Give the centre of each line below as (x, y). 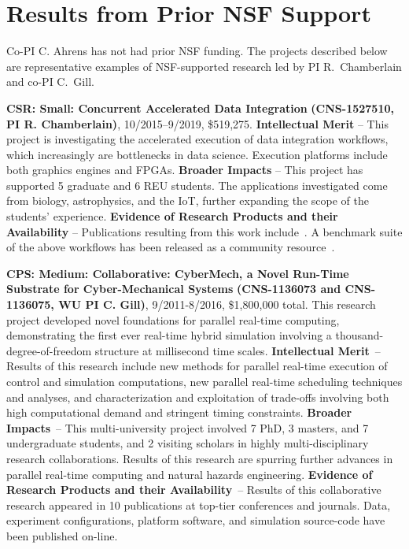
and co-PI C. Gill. (50, 82)
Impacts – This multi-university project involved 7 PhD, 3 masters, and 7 (188, 427)
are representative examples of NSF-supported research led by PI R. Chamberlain (204, 66)
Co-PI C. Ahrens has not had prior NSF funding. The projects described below (197, 51)
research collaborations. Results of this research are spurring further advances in (200, 458)
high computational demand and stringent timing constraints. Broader (179, 412)
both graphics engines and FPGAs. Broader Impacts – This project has (185, 170)
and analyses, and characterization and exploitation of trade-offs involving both (198, 397)
